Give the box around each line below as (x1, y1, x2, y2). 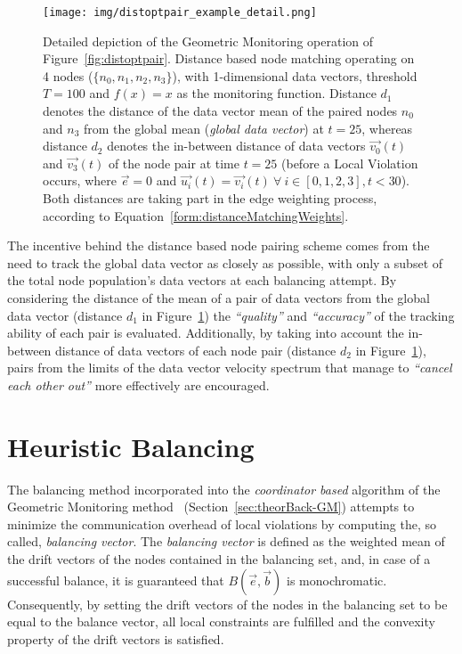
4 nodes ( (43, 66, 93, 85)
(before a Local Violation (281, 153, 418, 172)
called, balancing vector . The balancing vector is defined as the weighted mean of (7, 532, 445, 551)
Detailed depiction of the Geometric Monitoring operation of (43, 31, 374, 50)
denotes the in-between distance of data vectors (107, 136, 366, 155)
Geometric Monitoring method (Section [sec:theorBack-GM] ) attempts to (7, 497, 415, 516)
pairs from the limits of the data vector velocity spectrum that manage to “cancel (7, 358, 452, 377)
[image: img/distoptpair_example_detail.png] (43, 6, 317, 19)
